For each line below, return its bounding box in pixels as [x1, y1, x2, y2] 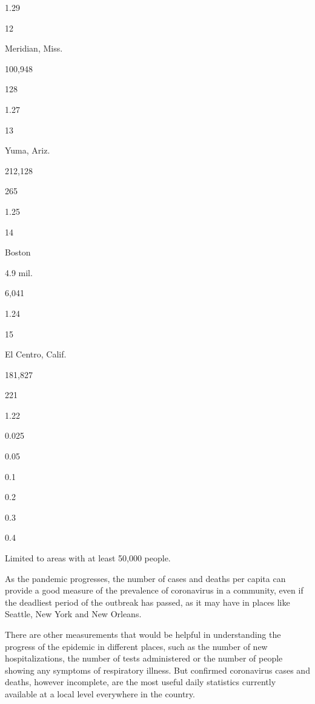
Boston [5, 246, 31, 259]
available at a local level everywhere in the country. [5, 687, 195, 700]
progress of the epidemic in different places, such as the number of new [5, 640, 268, 652]
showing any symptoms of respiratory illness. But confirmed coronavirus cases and [5, 663, 310, 676]
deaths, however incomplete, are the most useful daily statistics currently [5, 675, 276, 688]
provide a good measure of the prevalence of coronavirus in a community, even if [5, 584, 303, 597]
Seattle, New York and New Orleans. [5, 608, 142, 620]
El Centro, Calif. [5, 348, 67, 360]
